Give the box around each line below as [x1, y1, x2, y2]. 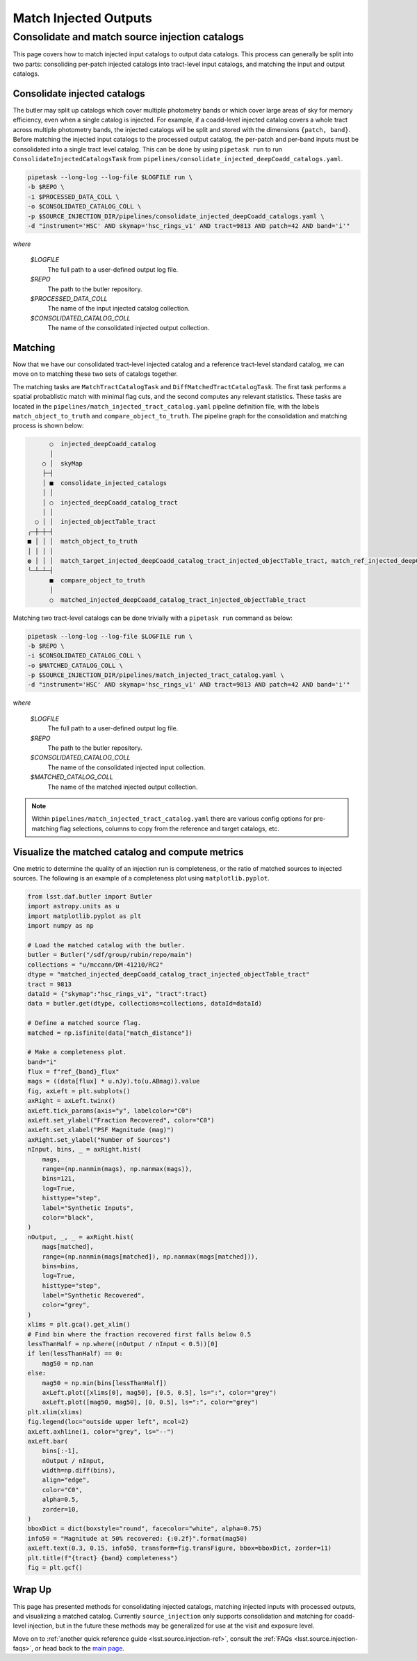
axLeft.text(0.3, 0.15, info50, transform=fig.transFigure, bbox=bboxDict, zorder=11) [27, 1544, 332, 1553]
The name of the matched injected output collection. [47, 783, 198, 791]
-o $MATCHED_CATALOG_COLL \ [27, 661, 123, 669]
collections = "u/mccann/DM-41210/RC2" [27, 960, 163, 969]
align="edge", [42, 1476, 90, 1484]
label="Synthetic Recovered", [42, 1291, 145, 1300]
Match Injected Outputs [13, 10, 152, 26]
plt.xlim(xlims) [27, 1408, 83, 1416]
